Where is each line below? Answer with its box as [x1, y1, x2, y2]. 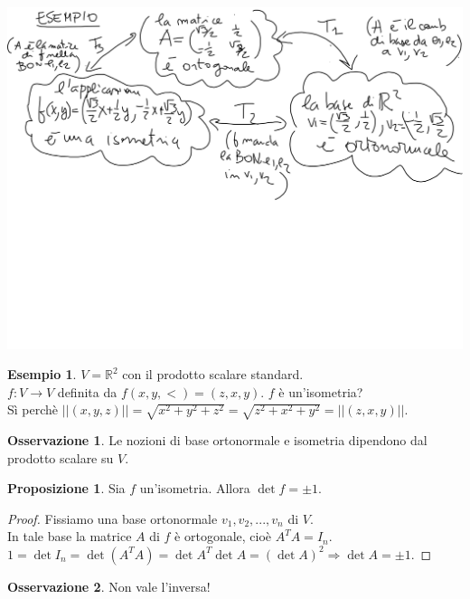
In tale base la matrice [7, 527, 132, 546]
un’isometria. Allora [139, 479, 250, 498]
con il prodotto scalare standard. [122, 365, 304, 384]
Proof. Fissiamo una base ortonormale [7, 509, 218, 528]
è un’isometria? [278, 382, 363, 401]
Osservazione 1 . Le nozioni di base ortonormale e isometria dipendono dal [7, 431, 428, 450]
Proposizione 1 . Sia [7, 479, 126, 498]
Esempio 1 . [7, 365, 77, 384]
